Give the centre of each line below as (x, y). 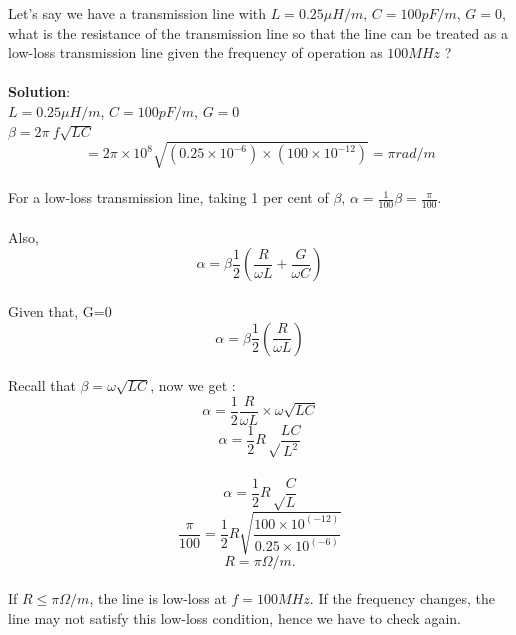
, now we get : (193, 385)
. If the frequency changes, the (402, 598)
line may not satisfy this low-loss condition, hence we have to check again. (234, 618)
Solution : (39, 91)
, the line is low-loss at (158, 598)
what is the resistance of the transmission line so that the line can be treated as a (258, 32)
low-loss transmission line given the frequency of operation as (195, 52)
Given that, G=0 (60, 310)
